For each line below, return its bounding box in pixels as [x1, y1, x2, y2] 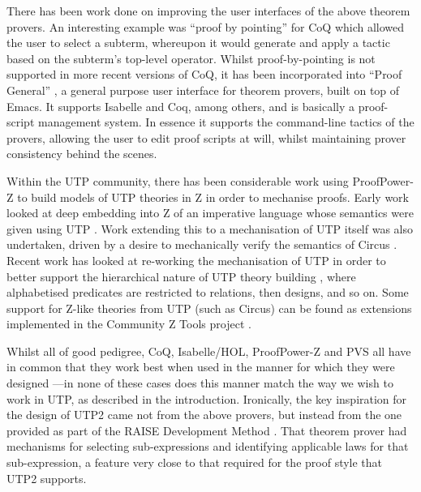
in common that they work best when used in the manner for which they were [6, 358, 395, 375]
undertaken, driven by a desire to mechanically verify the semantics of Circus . [6, 236, 397, 253]
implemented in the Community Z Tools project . [6, 315, 251, 332]
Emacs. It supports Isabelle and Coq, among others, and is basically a [6, 97, 354, 114]
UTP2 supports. [6, 469, 87, 486]
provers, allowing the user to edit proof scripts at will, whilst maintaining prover [6, 129, 406, 146]
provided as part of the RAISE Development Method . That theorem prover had [6, 421, 407, 439]
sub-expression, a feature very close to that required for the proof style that [6, 454, 383, 471]
